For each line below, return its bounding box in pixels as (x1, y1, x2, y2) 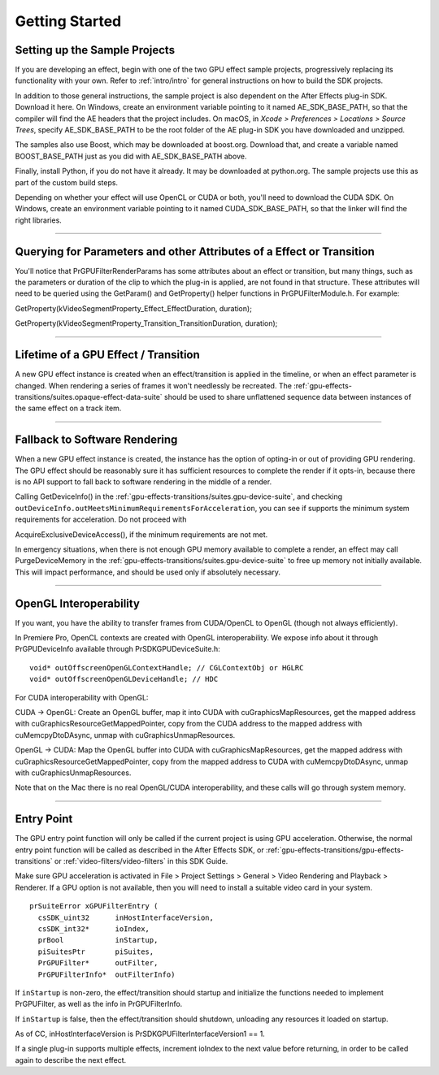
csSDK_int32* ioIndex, (37, 924, 150, 934)
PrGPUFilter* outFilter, (37, 959, 159, 968)
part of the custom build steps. (15, 177, 118, 187)
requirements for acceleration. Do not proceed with (15, 514, 187, 524)
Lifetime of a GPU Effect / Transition (15, 348, 201, 362)
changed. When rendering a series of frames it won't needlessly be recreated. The (15, 380, 293, 390)
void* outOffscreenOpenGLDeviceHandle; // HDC (29, 674, 219, 684)
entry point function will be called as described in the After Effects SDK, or (15, 845, 264, 855)
